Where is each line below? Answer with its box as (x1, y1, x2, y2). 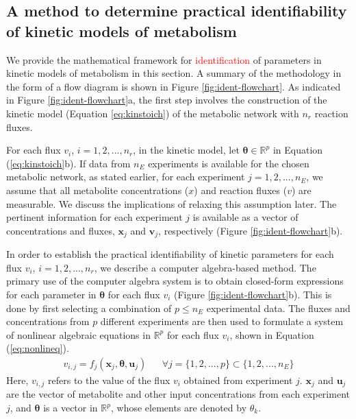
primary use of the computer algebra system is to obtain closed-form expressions (6, 274, 344, 288)
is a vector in (43, 400, 98, 414)
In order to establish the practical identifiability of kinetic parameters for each (6, 247, 334, 261)
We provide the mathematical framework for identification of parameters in (6, 52, 322, 67)
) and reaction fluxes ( (194, 182, 288, 197)
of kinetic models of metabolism (6, 20, 237, 41)
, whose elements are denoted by (110, 400, 247, 414)
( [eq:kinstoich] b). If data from (6, 156, 131, 170)
